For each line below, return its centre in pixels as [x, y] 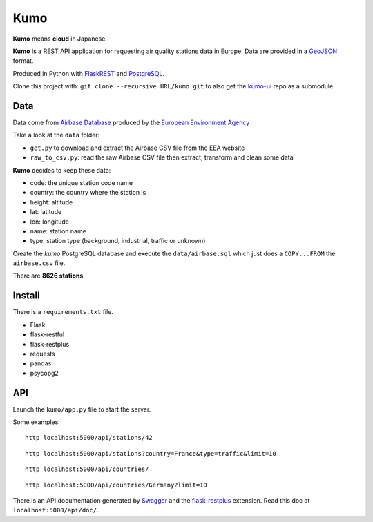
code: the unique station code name [82, 182]
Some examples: [36, 422]
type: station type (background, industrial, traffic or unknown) [118, 241]
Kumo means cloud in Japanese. [60, 39]
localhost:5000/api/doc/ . [56, 510]
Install [27, 296]
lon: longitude [49, 222]
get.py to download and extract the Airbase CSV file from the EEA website [137, 148]
